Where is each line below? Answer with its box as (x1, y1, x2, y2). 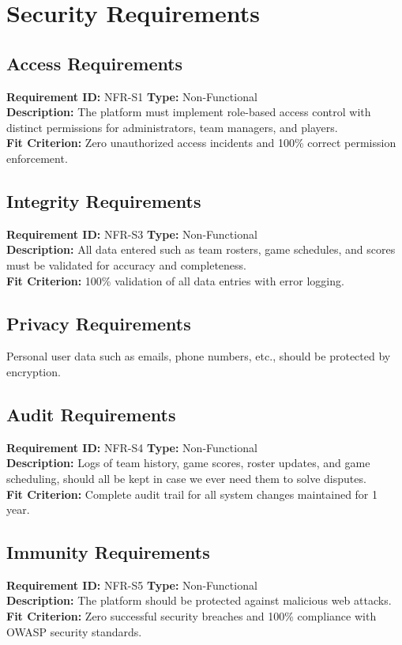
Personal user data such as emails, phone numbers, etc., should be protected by (6, 348, 391, 364)
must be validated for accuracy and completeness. (6, 256, 247, 273)
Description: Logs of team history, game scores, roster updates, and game (6, 455, 370, 471)
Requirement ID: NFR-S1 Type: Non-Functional (6, 88, 257, 104)
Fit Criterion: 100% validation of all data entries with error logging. (6, 272, 344, 289)
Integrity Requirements (6, 188, 201, 213)
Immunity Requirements (6, 540, 210, 564)
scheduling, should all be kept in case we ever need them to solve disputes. (6, 470, 366, 486)
